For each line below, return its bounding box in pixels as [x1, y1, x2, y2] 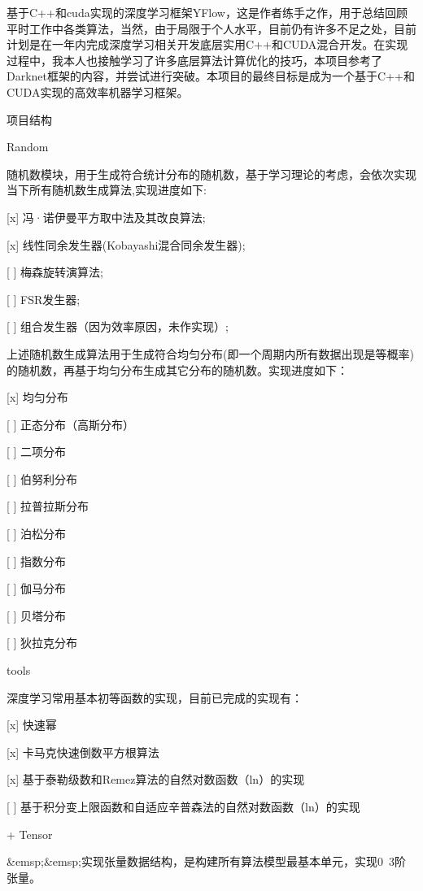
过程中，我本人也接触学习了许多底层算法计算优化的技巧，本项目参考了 [7, 51, 382, 68]
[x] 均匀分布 [7, 389, 68, 406]
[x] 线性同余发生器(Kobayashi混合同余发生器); [7, 236, 246, 253]
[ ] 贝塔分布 [7, 606, 67, 624]
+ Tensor [7, 825, 53, 842]
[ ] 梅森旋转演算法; [7, 263, 103, 280]
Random [7, 138, 49, 155]
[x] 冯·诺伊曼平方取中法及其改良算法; [7, 208, 206, 225]
